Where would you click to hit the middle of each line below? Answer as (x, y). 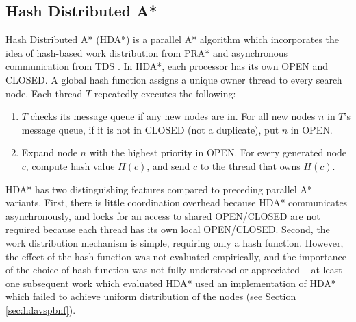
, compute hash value (70, 165)
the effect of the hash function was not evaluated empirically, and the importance (176, 256)
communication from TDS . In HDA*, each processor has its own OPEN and (167, 66)
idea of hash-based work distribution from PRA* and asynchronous (147, 52)
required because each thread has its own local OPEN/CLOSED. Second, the (168, 229)
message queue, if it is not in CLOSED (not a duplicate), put (150, 129)
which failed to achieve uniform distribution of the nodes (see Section (151, 296)
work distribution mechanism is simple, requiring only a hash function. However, (175, 242)
